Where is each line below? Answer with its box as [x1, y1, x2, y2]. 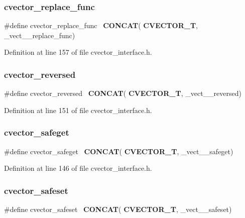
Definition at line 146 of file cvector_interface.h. [4, 163, 152, 173]
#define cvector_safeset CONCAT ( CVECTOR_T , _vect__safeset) [4, 204, 232, 214]
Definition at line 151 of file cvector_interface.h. [4, 104, 152, 115]
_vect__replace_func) [4, 30, 75, 40]
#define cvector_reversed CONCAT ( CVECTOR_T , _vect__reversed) [4, 88, 241, 98]
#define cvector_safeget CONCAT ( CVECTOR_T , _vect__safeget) [4, 146, 233, 156]
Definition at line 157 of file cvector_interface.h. [4, 47, 152, 57]
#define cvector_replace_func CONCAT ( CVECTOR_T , [4, 20, 198, 31]
